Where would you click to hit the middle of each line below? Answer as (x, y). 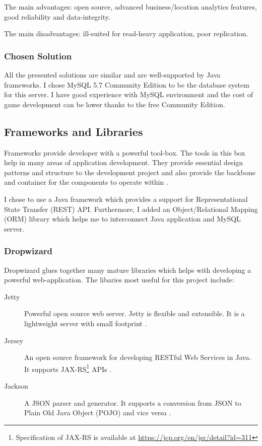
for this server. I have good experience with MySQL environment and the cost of (129, 94)
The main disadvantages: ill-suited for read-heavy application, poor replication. (126, 33)
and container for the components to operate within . (86, 182)
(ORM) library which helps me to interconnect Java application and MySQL (122, 219)
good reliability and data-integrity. (57, 16)
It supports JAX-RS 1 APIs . (68, 368)
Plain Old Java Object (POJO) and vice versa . (98, 413)
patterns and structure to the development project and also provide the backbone (130, 172)
